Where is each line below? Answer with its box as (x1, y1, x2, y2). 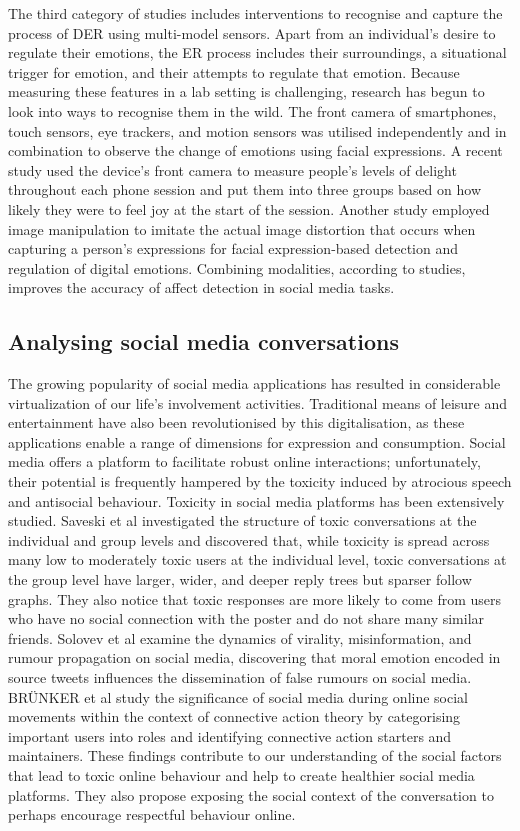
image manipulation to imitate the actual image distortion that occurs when (8, 218, 476, 239)
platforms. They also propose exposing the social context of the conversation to (8, 784, 494, 805)
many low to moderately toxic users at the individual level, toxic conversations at (8, 549, 507, 570)
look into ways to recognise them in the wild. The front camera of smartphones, (8, 100, 497, 121)
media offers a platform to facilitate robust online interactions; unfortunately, (8, 451, 481, 472)
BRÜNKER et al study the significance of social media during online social (8, 686, 469, 707)
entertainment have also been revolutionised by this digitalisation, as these (8, 412, 465, 433)
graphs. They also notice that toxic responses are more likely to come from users (8, 588, 502, 609)
